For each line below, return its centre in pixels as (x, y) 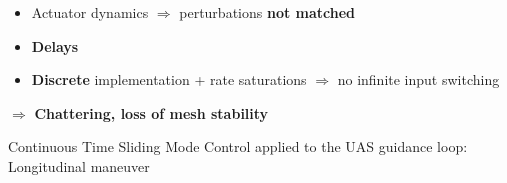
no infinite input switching (418, 79)
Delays (55, 45)
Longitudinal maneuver (79, 165)
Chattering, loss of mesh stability (151, 112)
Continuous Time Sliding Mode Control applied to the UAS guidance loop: (238, 146)
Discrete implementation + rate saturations (169, 79)
